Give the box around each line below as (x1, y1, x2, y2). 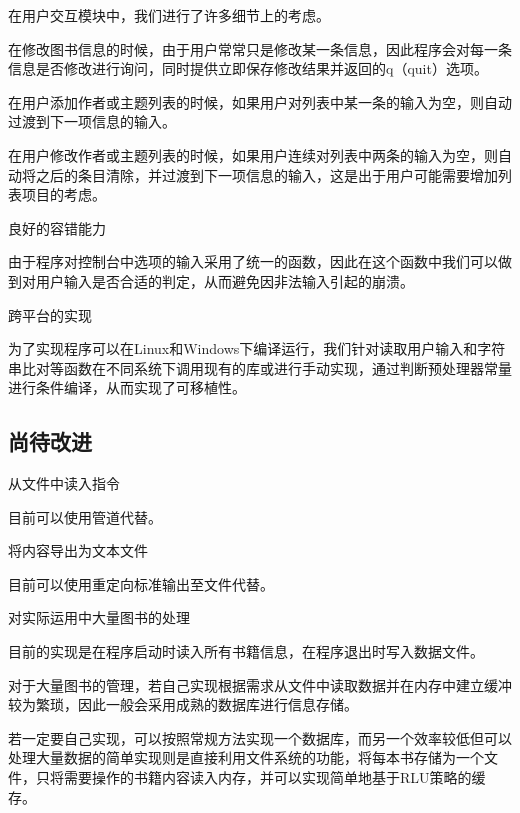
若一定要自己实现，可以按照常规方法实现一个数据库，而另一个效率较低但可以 (8, 727, 512, 748)
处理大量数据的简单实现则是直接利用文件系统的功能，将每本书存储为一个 (8, 747, 484, 768)
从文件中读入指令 (8, 473, 120, 494)
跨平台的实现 (8, 304, 92, 325)
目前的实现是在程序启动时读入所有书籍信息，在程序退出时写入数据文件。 (8, 641, 484, 662)
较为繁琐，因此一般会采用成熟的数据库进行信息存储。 (8, 694, 358, 715)
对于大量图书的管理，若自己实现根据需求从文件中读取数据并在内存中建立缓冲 (8, 674, 512, 695)
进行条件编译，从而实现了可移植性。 (8, 377, 246, 398)
